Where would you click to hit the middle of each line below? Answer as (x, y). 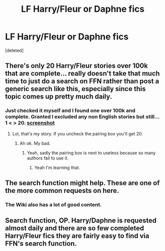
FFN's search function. (41, 244)
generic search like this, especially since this (76, 89)
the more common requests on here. (62, 191)
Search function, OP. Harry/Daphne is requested (81, 221)
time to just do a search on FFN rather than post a (82, 81)
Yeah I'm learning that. (57, 167)
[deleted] (14, 50)
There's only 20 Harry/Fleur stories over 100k (77, 66)
